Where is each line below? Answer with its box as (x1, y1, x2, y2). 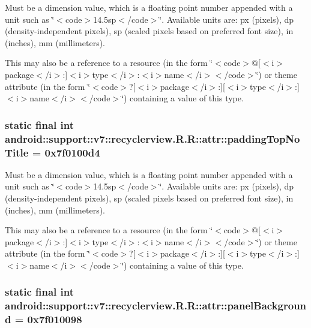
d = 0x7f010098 (5, 312, 82, 327)
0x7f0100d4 (44, 145, 100, 160)
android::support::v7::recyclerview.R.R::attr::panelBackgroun (5, 298, 307, 313)
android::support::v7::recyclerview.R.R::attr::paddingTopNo (5, 131, 300, 146)
